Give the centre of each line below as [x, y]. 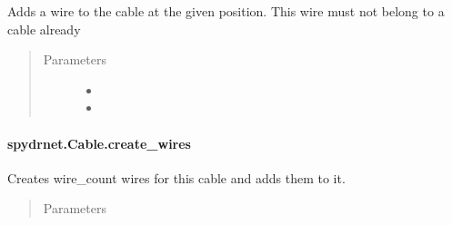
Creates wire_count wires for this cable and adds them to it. [176, 177]
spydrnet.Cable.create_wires [99, 143]
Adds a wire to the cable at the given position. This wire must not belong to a [226, 11]
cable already [44, 29]
